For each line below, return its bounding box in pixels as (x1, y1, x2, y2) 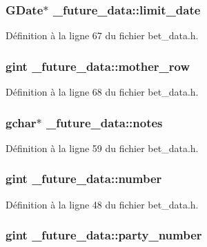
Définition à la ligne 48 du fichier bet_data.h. (6, 197, 199, 211)
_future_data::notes (46, 114, 163, 131)
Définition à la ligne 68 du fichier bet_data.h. (6, 85, 199, 99)
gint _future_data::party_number (6, 226, 202, 244)
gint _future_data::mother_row (6, 57, 190, 74)
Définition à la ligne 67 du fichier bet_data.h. (6, 28, 199, 43)
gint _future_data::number (6, 170, 162, 187)
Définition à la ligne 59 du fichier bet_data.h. (6, 140, 199, 155)
